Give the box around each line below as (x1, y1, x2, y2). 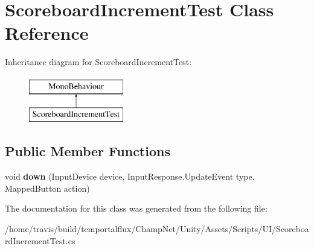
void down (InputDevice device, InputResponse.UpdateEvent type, (5, 170, 255, 183)
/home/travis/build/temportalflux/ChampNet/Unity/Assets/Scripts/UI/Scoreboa (5, 222, 309, 235)
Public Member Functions (5, 142, 170, 160)
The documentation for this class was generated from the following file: (5, 202, 268, 215)
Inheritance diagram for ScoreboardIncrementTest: (5, 55, 192, 68)
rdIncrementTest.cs (5, 234, 75, 247)
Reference (5, 20, 89, 45)
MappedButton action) (5, 181, 90, 194)
